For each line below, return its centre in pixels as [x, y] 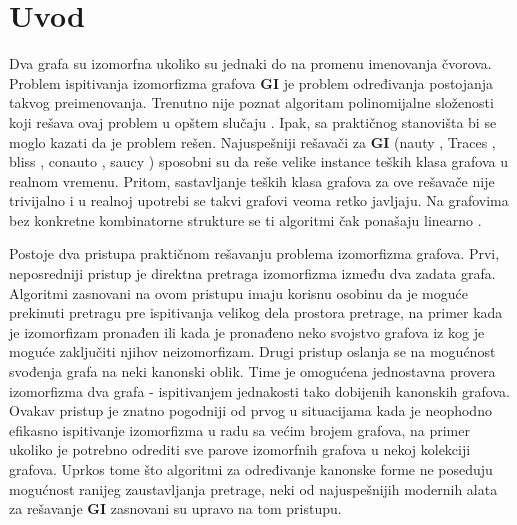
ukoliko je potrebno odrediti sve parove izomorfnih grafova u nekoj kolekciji [240, 449]
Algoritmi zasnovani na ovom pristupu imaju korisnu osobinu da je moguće [238, 292]
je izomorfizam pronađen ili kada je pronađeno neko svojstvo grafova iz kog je [247, 331]
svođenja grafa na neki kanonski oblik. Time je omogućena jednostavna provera [252, 371]
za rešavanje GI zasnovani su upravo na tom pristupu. [175, 508]
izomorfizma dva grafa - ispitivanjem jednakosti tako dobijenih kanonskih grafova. [259, 390]
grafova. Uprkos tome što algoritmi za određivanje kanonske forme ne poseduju [251, 469]
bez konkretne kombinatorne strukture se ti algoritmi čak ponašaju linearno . [245, 219]
